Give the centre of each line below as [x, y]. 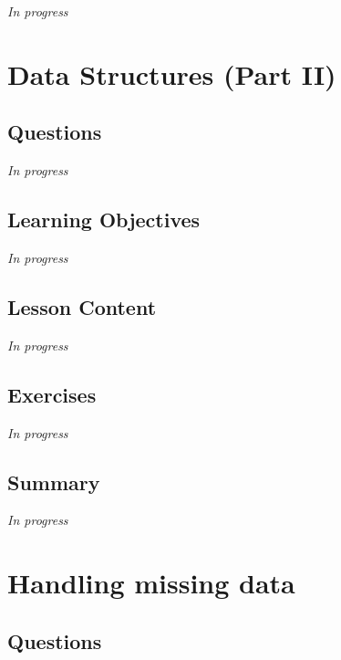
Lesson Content [82, 306]
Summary [54, 482]
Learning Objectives [104, 220]
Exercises [52, 394]
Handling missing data [151, 583]
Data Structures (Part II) [172, 73]
